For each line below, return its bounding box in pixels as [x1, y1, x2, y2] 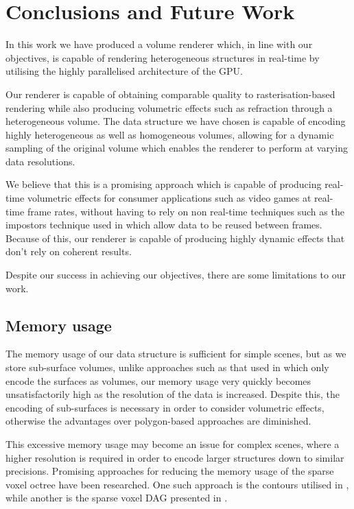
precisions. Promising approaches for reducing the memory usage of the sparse [5, 464, 334, 478]
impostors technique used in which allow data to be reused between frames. [5, 217, 322, 232]
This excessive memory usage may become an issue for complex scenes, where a [5, 436, 340, 451]
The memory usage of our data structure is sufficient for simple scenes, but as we [5, 346, 346, 361]
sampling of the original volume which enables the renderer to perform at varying [5, 141, 348, 155]
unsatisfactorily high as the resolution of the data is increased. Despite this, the [5, 387, 340, 401]
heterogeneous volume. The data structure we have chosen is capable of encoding [5, 114, 346, 128]
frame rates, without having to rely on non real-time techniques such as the [27, 204, 344, 218]
